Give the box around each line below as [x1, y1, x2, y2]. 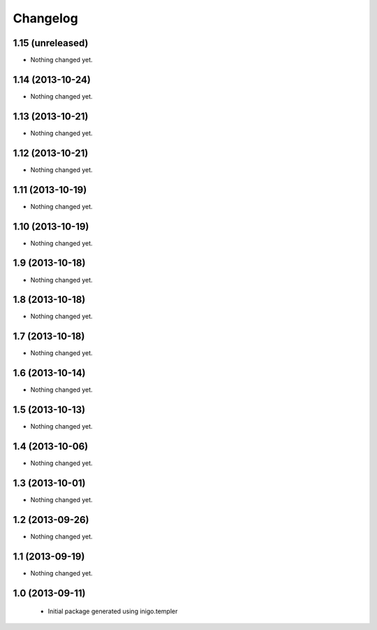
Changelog [13, 10, 78, 26]
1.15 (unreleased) [13, 37, 89, 49]
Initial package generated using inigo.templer [47, 607, 178, 615]
